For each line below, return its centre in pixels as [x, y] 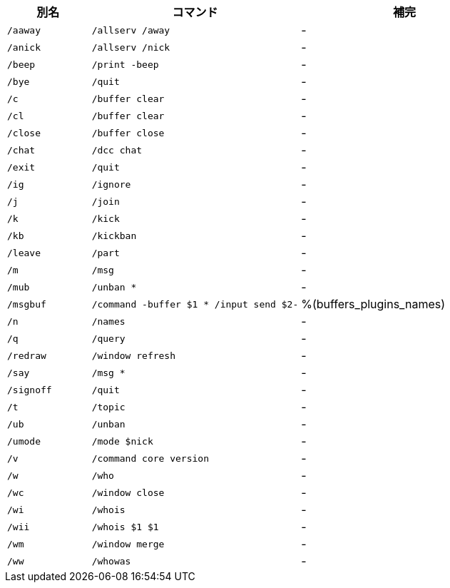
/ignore [111, 184]
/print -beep [125, 64]
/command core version [150, 458]
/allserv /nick [131, 47]
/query [108, 338]
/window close [128, 492]
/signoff [30, 390]
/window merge [128, 544]
